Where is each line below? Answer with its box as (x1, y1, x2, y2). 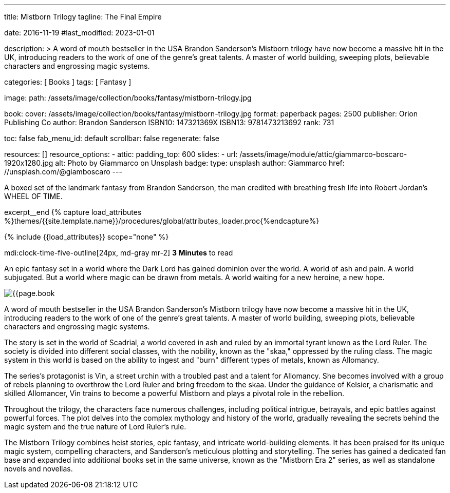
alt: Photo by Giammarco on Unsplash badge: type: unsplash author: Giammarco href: (55, 159, 345, 167)
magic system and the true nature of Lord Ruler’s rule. (4, 422, 186, 431)
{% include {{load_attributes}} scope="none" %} (4, 232, 169, 241)
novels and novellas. (4, 464, 73, 473)
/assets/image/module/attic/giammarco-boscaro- (239, 150, 407, 159)
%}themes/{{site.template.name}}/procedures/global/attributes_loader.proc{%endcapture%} (4, 216, 320, 225)
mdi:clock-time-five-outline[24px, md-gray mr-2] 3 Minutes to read (4, 248, 233, 257)
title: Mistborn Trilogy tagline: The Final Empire (4, 12, 162, 21)
